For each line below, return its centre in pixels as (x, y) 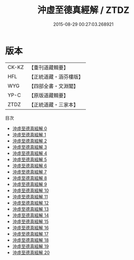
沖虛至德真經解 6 (30, 165)
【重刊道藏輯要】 (48, 67)
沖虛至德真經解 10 (31, 190)
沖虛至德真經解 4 (30, 153)
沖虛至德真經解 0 (30, 128)
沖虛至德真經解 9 (30, 184)
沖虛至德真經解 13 (31, 209)
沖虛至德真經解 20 (31, 252)
